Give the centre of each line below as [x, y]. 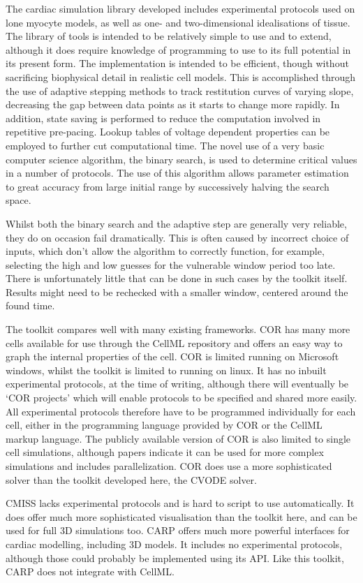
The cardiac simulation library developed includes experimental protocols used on [180, 8]
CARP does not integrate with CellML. [90, 571]
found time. [30, 305]
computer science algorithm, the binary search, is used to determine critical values [181, 159]
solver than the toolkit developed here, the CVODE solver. [131, 479]
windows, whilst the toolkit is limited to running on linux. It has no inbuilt [166, 370]
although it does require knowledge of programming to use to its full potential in [178, 49]
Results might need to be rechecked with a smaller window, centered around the [177, 291]
